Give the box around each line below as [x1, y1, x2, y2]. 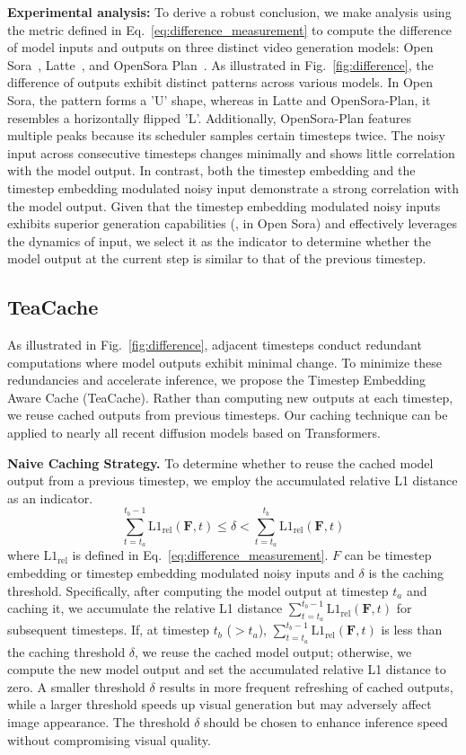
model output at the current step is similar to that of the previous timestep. [7, 249, 426, 268]
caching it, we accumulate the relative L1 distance [7, 599, 283, 617]
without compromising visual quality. [7, 730, 211, 749]
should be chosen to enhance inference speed [204, 712, 448, 731]
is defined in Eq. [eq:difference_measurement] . [72, 546, 329, 564]
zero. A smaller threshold [7, 677, 145, 696]
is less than [381, 620, 443, 639]
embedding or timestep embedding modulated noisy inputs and [7, 563, 355, 582]
